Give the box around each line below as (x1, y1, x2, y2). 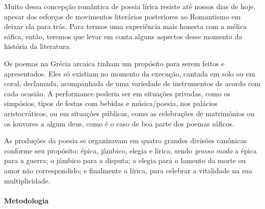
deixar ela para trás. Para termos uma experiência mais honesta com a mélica (4, 21, 247, 32)
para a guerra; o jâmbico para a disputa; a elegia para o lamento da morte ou (4, 155, 246, 166)
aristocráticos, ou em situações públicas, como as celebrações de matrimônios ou (4, 108, 255, 118)
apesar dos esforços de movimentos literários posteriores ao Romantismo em (4, 11, 241, 21)
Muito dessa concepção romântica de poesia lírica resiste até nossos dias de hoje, (4, 1, 256, 11)
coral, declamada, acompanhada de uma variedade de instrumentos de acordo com (4, 78, 261, 89)
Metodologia (4, 195, 49, 205)
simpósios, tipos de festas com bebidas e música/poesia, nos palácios (4, 98, 218, 109)
